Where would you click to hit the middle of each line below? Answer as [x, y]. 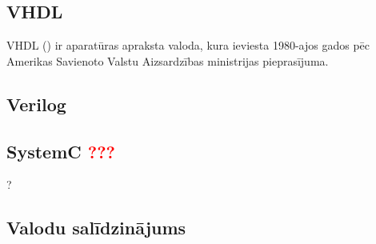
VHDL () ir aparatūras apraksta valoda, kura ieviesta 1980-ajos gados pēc [188, 45]
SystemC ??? [61, 151]
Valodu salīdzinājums [96, 228]
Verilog [36, 104]
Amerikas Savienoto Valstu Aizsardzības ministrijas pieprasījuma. [168, 60]
